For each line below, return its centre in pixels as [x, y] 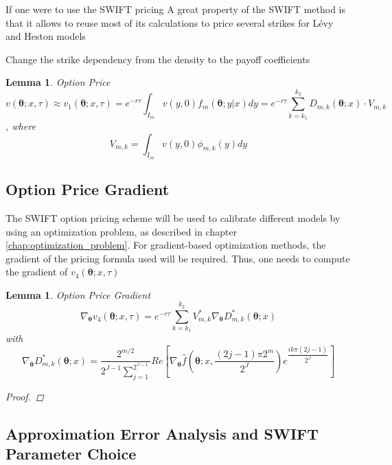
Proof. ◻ [25, 397]
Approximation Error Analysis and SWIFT [162, 434]
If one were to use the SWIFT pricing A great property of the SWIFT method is [175, 9]
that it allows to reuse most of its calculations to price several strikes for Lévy [170, 22]
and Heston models [46, 36]
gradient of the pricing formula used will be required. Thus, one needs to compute [178, 258]
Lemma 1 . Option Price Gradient [78, 294]
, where [21, 125]
